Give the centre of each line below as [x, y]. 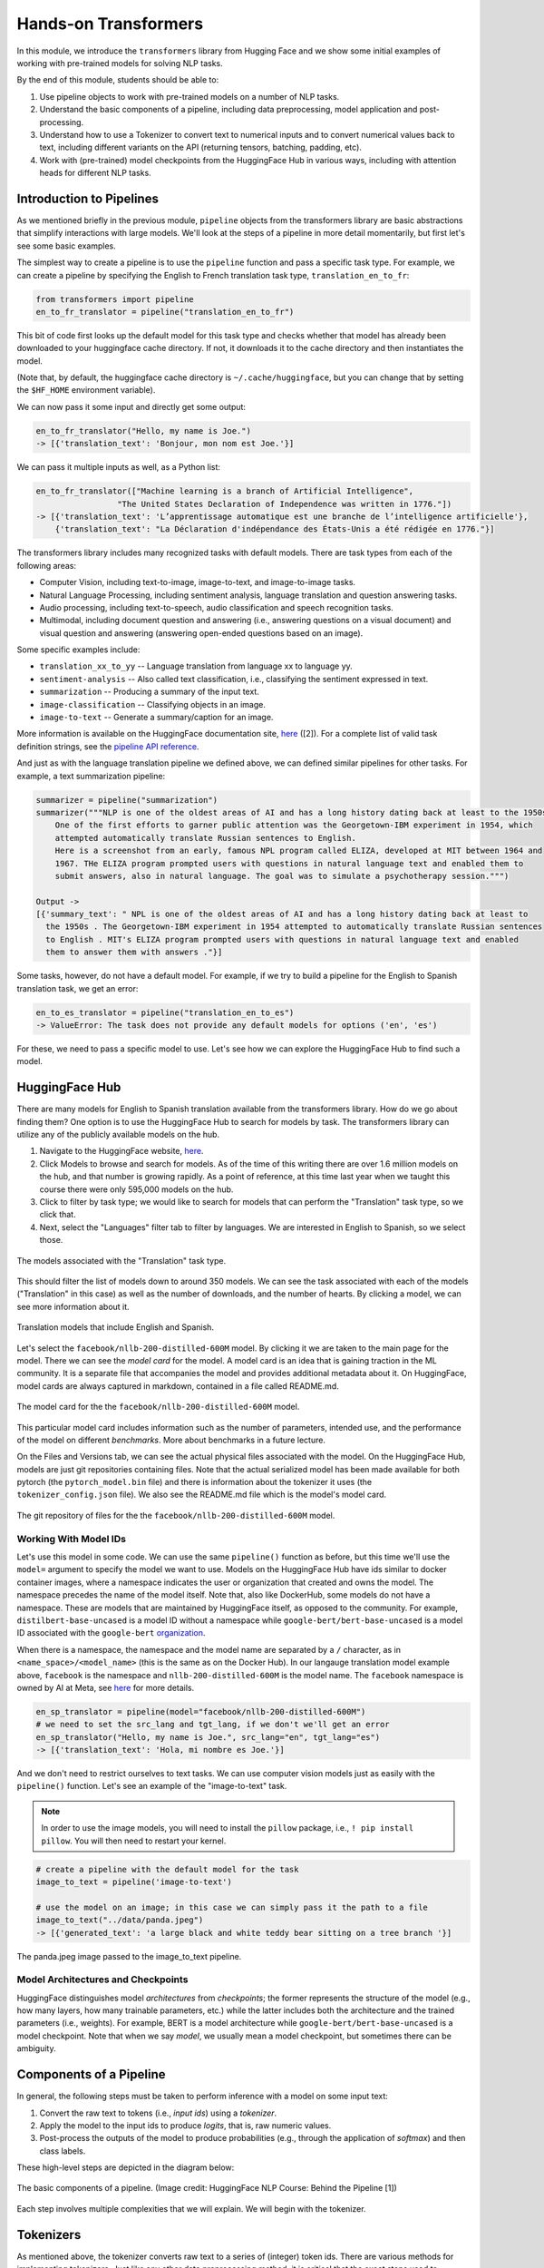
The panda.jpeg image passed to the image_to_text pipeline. [129, 1956]
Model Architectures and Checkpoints [102, 1980]
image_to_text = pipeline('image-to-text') [134, 1882]
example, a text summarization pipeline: [91, 776]
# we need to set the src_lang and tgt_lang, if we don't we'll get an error [213, 1725]
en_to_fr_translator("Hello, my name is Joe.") [143, 430]
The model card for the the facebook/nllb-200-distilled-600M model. [158, 1407]
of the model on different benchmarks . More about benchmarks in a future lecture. [171, 1440]
